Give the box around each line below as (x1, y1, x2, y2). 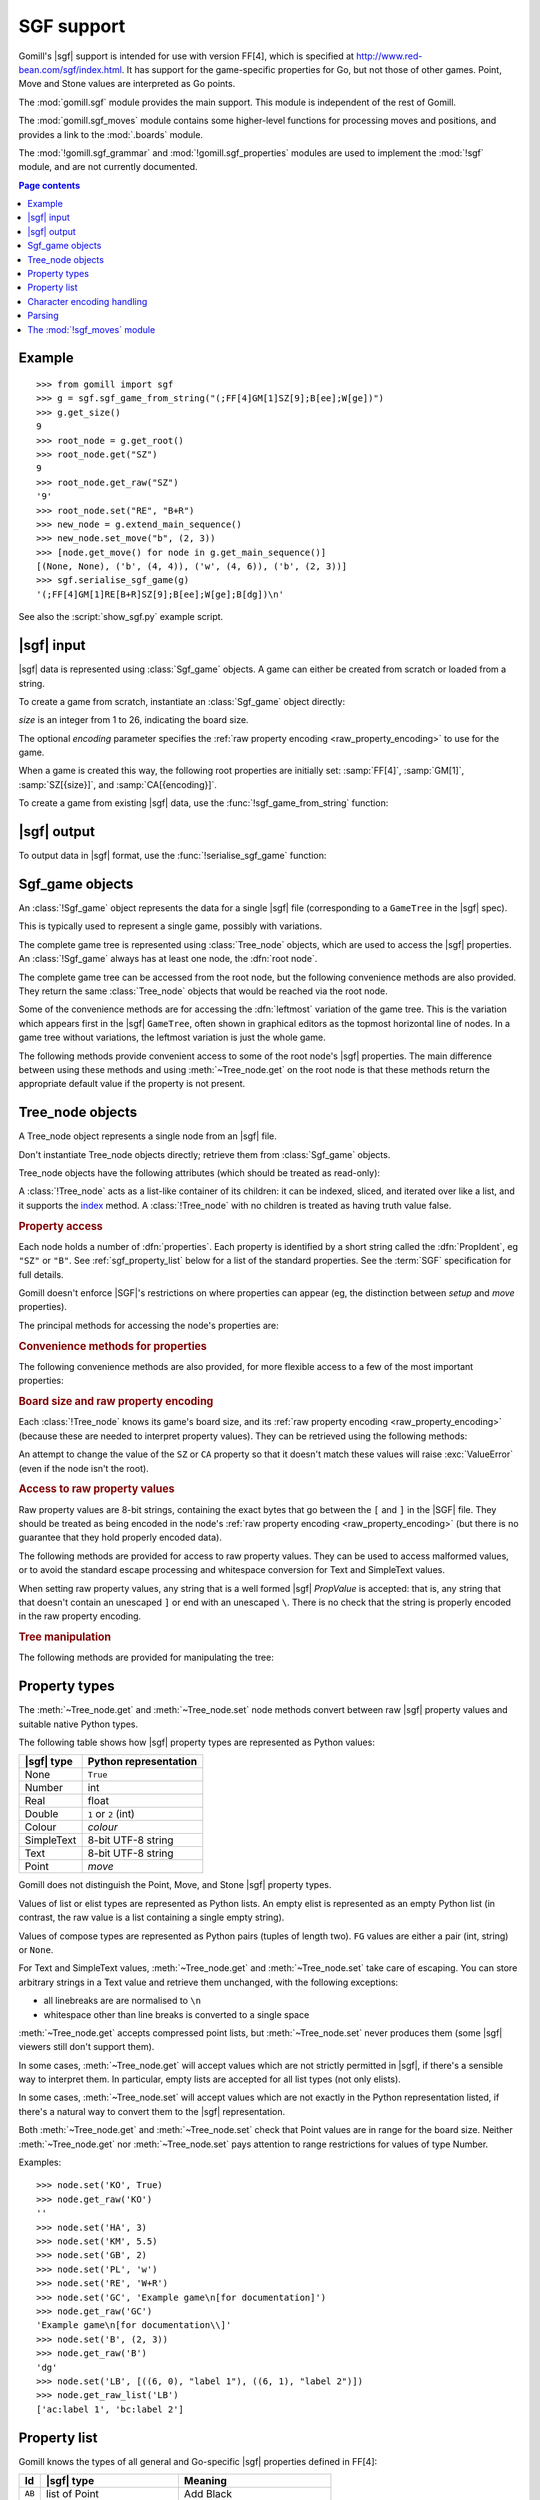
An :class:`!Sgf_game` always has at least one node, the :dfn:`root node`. (18, 953, 318, 965)
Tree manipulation (18, 1630, 112, 1644)
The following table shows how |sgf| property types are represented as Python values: (18, 1736, 375, 1749)
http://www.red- (356, 50, 423, 62)
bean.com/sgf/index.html (18, 63, 122, 75)
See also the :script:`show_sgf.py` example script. (18, 611, 224, 623)
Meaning (183, 2473, 227, 2487)
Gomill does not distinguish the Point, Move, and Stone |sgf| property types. (18, 1879, 332, 1891)
